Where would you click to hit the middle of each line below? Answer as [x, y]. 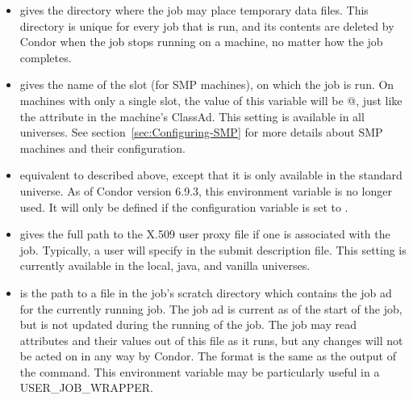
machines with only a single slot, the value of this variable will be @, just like [211, 100]
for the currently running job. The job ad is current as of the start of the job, [211, 308]
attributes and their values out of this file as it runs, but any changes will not [211, 340]
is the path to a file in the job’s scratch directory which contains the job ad [206, 292]
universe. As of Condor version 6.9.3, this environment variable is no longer [206, 190]
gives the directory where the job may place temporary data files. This [194, 10]
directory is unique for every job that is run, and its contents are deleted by [207, 25]
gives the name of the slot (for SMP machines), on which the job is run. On [207, 84]
